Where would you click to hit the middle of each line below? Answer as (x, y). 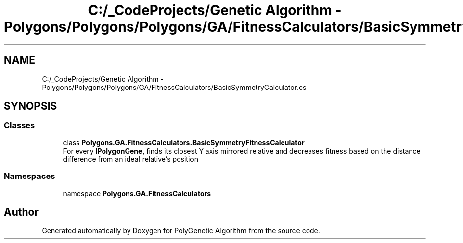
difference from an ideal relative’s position (130, 159)
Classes (20, 125)
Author (21, 212)
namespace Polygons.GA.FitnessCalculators (137, 193)
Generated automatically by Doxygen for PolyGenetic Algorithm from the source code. (181, 231)
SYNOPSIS (31, 106)
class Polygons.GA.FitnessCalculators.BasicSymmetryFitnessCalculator (184, 142)
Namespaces (30, 176)
